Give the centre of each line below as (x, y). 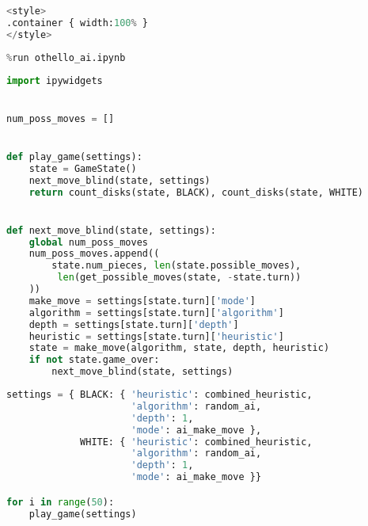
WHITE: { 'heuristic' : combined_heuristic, (196, 442)
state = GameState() (83, 168)
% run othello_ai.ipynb (66, 57)
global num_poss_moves (88, 242)
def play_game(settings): (74, 156)
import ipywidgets (55, 80)
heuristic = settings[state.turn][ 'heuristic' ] (156, 336)
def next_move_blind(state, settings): (111, 230)
